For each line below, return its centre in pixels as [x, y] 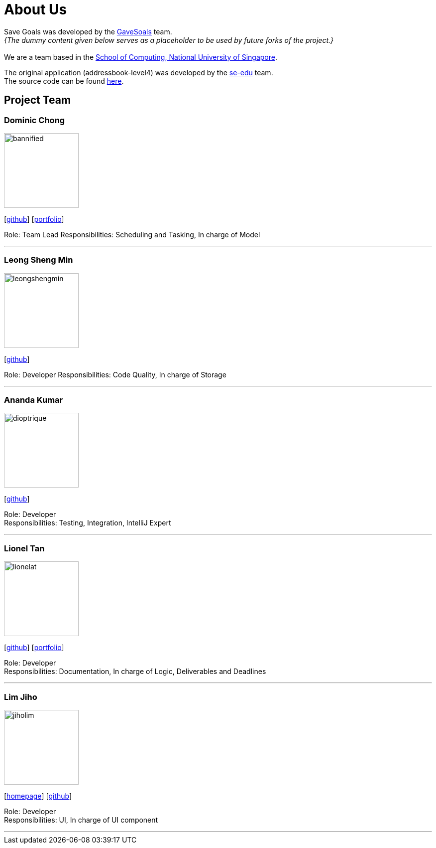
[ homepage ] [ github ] [38, 796]
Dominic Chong [35, 120]
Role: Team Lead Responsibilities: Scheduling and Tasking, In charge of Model [132, 234]
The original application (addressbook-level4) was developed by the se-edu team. [139, 72]
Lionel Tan [24, 548]
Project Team [38, 100]
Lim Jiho [21, 697]
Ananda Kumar [34, 400]
